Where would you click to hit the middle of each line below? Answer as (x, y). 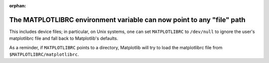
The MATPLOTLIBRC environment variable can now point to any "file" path (128, 20)
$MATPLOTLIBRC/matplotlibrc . (44, 55)
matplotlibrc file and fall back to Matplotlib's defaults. (64, 38)
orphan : (18, 6)
